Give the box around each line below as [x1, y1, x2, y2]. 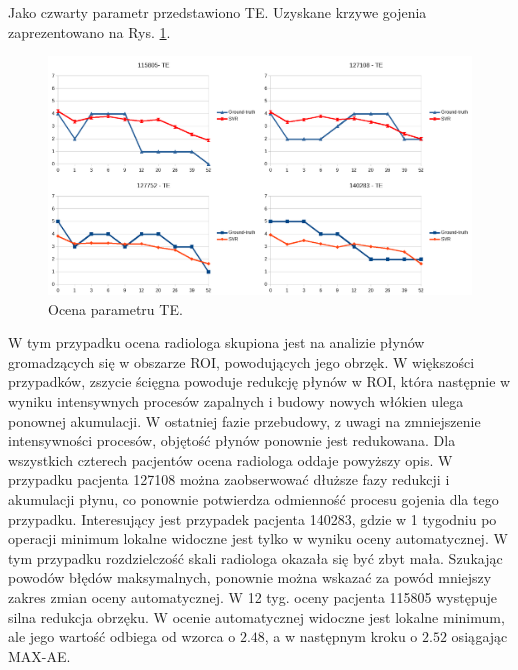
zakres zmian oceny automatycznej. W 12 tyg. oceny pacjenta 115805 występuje [8, 587, 497, 607]
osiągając [451, 626, 508, 647]
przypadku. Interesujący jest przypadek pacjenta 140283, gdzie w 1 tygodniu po [8, 508, 497, 529]
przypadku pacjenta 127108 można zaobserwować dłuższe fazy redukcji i [8, 469, 450, 490]
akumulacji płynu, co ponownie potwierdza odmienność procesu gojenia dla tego [8, 489, 499, 510]
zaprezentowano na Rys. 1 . [8, 21, 171, 42]
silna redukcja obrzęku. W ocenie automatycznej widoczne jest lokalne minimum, [8, 606, 505, 627]
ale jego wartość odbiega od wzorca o [8, 626, 236, 647]
